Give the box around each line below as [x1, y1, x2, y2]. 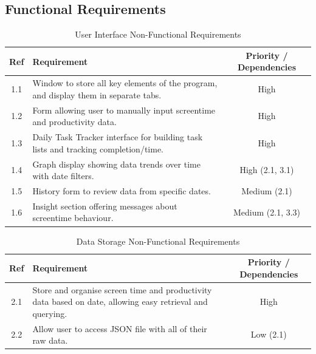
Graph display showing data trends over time [32, 157, 201, 170]
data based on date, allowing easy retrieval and [32, 295, 208, 308]
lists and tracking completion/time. [32, 142, 164, 155]
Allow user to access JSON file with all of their [32, 322, 207, 335]
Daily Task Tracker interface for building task [32, 131, 203, 143]
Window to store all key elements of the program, [32, 77, 218, 89]
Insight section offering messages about [32, 199, 177, 212]
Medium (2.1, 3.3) [233, 205, 301, 218]
